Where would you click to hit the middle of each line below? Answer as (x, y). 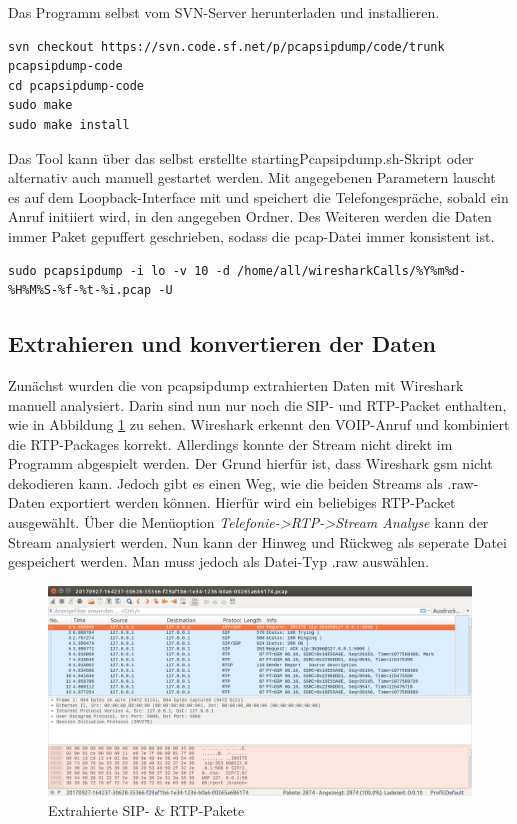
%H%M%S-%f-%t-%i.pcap (80, 290)
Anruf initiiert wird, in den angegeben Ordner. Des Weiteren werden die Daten (250, 216)
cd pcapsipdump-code (76, 85)
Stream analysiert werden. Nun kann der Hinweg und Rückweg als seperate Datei (257, 541)
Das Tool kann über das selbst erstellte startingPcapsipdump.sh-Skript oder (241, 157)
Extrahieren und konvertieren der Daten (222, 343)
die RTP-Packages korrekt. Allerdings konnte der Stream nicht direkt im (230, 443)
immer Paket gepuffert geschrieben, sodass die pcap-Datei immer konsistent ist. (251, 235)
